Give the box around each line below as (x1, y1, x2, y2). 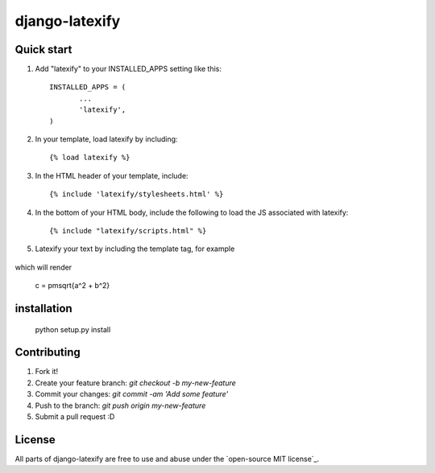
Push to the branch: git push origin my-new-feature (35, 401, 206, 410)
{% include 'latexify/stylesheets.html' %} (49, 190, 224, 199)
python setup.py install (35, 324, 111, 334)
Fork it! (35, 367, 59, 376)
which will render (14, 262, 72, 272)
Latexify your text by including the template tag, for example (35, 244, 235, 253)
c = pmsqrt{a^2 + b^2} (35, 281, 110, 290)
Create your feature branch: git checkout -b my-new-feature (35, 378, 237, 388)
